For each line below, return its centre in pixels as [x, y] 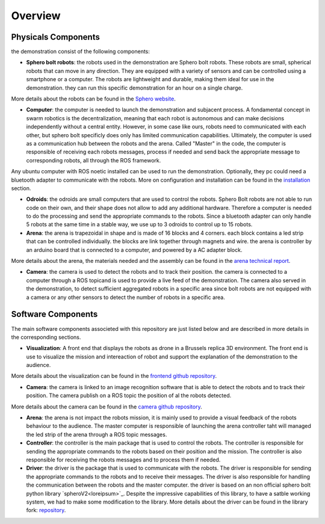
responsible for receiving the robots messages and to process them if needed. [123, 460]
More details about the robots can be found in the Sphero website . [93, 99]
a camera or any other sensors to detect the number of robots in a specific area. [125, 297]
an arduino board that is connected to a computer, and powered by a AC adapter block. [134, 250]
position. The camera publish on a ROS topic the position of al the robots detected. [129, 396]
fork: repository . [46, 510]
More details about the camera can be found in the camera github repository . [107, 407]
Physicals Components [56, 37]
